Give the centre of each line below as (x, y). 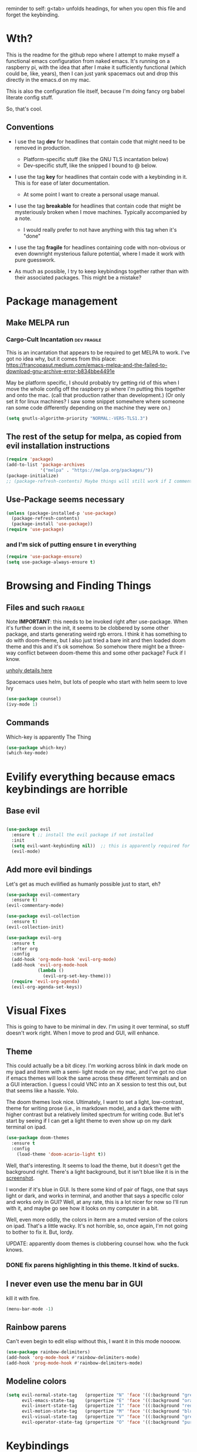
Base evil (23, 811)
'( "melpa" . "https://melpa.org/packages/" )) (97, 470)
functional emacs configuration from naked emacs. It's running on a (88, 61)
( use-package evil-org (34, 937)
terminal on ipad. (26, 1127)
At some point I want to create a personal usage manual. (91, 194)
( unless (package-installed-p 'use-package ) (61, 513)
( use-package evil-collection (43, 916)
